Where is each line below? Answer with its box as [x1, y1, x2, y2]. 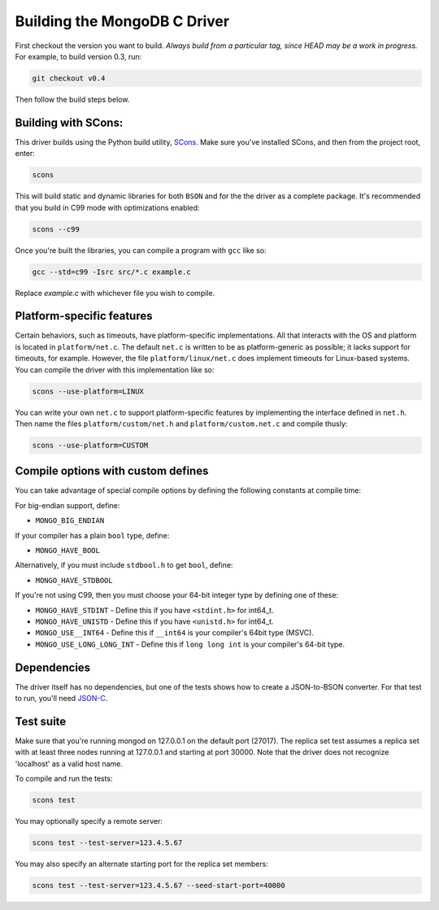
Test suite [15, 714, 67, 728]
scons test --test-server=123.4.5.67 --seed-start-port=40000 [32, 881, 285, 890]
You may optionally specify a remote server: [15, 816, 163, 826]
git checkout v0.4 [32, 73, 106, 83]
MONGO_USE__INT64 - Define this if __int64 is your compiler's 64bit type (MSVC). [35, 628, 315, 638]
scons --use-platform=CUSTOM [32, 440, 149, 450]
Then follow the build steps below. [15, 94, 130, 104]
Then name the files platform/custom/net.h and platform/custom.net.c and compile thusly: [15, 419, 348, 429]
